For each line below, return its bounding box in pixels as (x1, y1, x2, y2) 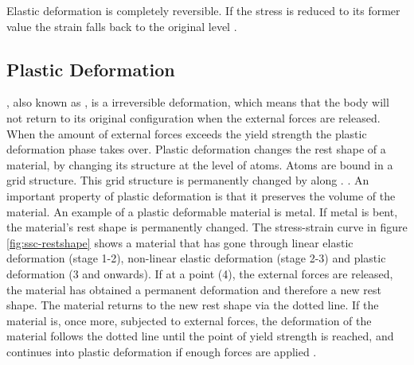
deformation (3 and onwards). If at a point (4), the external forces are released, (6, 265, 393, 282)
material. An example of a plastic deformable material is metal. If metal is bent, (6, 203, 398, 219)
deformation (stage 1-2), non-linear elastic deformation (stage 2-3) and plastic (6, 250, 386, 266)
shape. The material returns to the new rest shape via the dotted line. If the (6, 297, 379, 313)
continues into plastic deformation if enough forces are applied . (6, 343, 317, 359)
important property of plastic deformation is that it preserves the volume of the (6, 187, 396, 204)
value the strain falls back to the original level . (6, 17, 237, 34)
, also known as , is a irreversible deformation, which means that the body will (6, 94, 389, 111)
